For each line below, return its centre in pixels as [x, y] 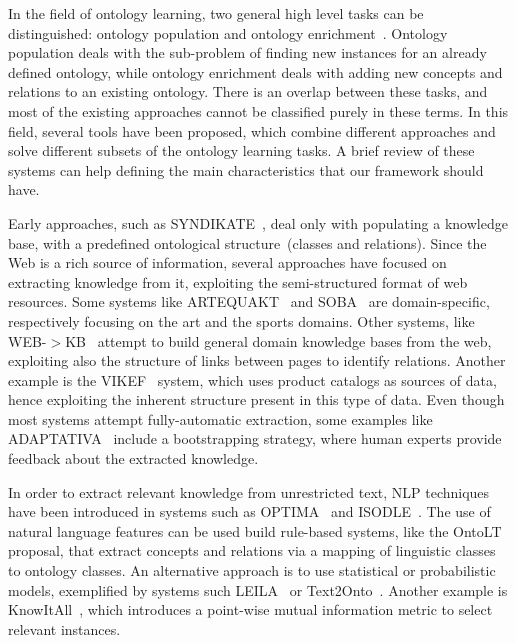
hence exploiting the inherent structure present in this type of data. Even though [256, 399]
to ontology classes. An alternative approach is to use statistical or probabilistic [252, 570]
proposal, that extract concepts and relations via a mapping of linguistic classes [252, 550]
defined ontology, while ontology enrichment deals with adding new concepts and [255, 71]
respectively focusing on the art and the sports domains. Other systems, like [241, 320]
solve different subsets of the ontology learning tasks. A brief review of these [241, 150]
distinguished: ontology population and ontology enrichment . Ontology [228, 32]
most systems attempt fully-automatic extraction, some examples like [220, 418]
